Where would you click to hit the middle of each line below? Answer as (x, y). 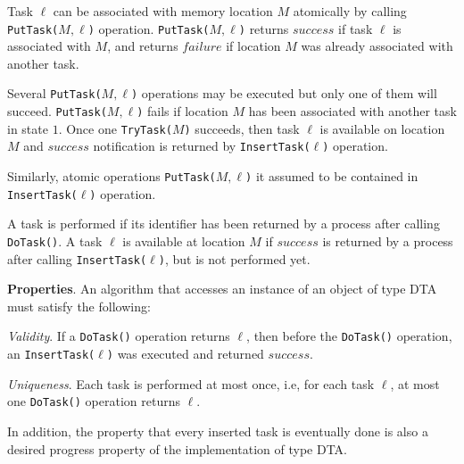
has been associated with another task (352, 111)
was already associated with (377, 46)
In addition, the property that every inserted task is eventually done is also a (218, 431)
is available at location (184, 240)
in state (28, 128)
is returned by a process (388, 240)
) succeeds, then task (242, 128)
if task (356, 28)
